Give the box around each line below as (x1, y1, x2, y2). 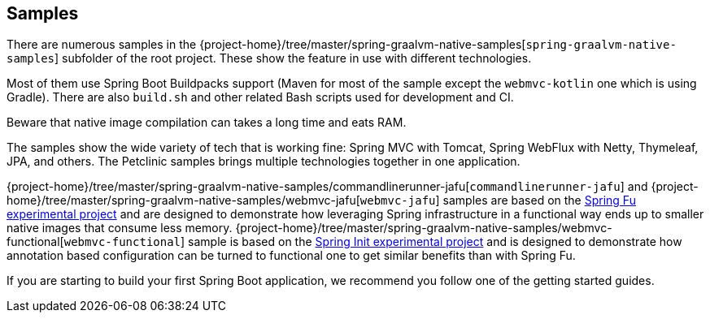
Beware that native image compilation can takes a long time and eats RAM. (7, 115, 407, 130)
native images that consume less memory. (7, 221, 233, 235)
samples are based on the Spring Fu (442, 193, 636, 208)
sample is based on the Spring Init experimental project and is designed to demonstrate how (188, 235, 682, 249)
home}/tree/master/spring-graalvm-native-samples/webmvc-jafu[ (7, 193, 360, 208)
